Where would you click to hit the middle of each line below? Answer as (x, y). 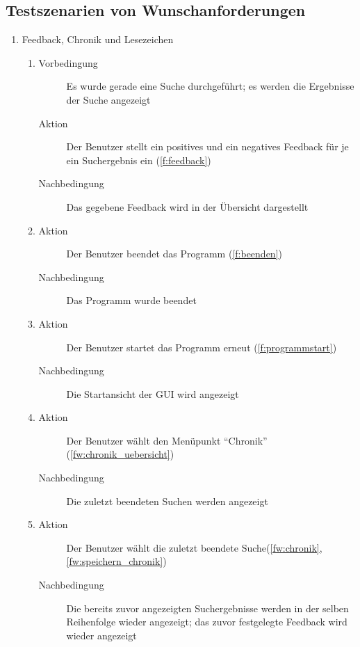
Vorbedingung (68, 62)
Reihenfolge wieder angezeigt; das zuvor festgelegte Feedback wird (207, 622)
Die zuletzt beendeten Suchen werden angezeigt (167, 501)
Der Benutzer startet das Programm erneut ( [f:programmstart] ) (202, 347)
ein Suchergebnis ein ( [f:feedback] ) (139, 160)
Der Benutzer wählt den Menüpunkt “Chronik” (167, 440)
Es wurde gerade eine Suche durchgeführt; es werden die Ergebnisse (210, 86)
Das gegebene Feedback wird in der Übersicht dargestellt (187, 206)
